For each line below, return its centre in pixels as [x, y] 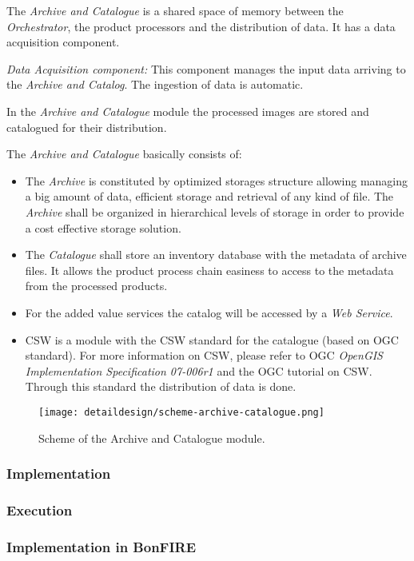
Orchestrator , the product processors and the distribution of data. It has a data [201, 26]
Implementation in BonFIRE [102, 546]
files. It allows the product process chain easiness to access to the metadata [209, 270]
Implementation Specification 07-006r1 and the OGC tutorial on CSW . [199, 370]
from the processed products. [96, 286]
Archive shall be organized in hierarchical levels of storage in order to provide [215, 211]
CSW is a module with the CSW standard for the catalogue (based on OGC [212, 339]
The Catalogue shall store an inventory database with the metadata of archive [216, 255]
